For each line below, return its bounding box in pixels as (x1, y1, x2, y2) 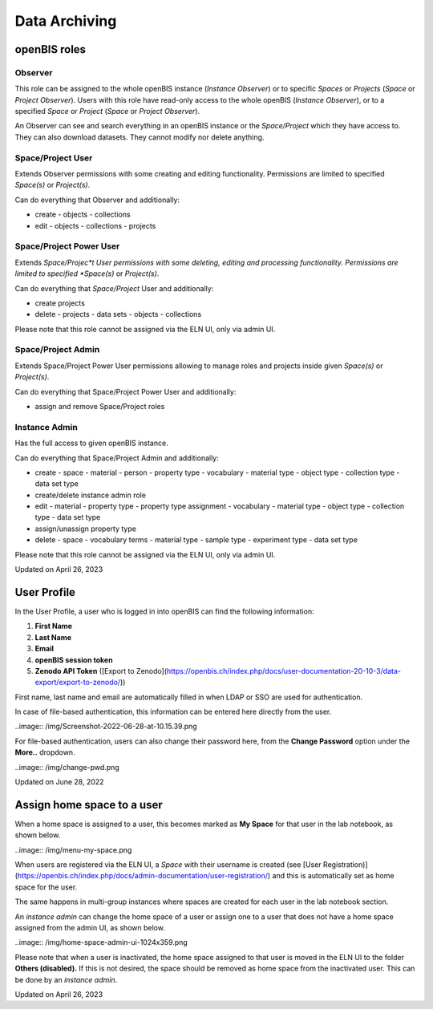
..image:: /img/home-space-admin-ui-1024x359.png (14, 938, 188, 947)
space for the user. (14, 882, 78, 892)
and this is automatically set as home (272, 871, 395, 881)
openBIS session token (34, 654, 113, 665)
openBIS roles (14, 43, 87, 56)
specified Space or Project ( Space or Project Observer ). (14, 107, 200, 116)
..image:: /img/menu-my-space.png (14, 845, 132, 854)
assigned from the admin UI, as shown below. (14, 923, 166, 933)
